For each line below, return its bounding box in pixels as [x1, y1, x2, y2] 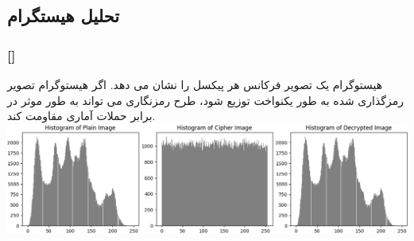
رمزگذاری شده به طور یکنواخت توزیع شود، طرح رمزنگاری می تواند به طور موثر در [7, 91, 404, 108]
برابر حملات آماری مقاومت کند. [7, 107, 156, 124]
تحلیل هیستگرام [7, 3, 120, 28]
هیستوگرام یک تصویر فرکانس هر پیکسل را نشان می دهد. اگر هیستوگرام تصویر [7, 76, 383, 92]
